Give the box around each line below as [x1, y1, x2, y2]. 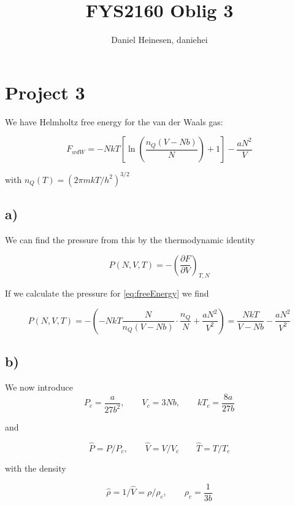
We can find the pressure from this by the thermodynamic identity [5, 233, 255, 246]
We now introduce [5, 381, 73, 394]
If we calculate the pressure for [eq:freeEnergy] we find [5, 287, 209, 300]
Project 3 [5, 79, 85, 104]
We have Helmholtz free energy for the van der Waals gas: [5, 115, 223, 128]
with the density [5, 461, 66, 474]
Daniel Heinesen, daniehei [111, 33, 208, 46]
